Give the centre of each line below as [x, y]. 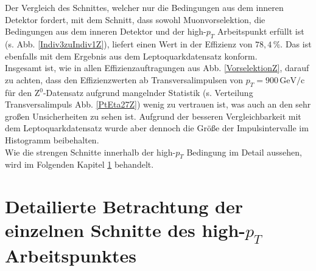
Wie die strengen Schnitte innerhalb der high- [90, 152]
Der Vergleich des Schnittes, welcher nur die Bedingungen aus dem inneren [144, 7]
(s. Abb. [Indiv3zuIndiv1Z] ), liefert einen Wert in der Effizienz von [129, 43]
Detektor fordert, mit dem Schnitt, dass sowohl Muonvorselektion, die [135, 19]
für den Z [23, 92]
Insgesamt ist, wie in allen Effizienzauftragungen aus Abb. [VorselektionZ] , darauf [157, 68]
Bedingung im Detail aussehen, [244, 152]
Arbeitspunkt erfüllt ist [261, 31]
